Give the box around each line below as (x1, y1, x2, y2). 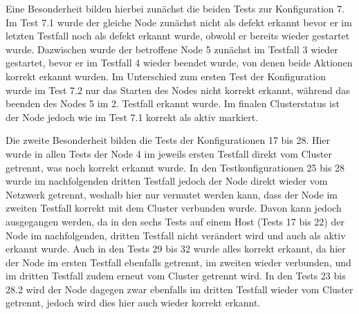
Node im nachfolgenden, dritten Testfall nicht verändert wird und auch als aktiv (6, 228, 346, 242)
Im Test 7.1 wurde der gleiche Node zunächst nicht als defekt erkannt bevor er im (6, 15, 352, 29)
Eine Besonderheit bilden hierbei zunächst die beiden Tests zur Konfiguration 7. (6, 1, 345, 15)
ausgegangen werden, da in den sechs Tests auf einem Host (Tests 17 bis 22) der (6, 214, 344, 228)
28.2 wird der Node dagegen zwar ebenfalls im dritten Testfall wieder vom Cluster (6, 281, 353, 296)
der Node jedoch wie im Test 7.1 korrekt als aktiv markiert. (6, 109, 259, 124)
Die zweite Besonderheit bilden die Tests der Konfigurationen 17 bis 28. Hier (6, 133, 331, 147)
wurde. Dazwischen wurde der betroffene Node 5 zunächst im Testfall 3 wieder (6, 41, 338, 56)
